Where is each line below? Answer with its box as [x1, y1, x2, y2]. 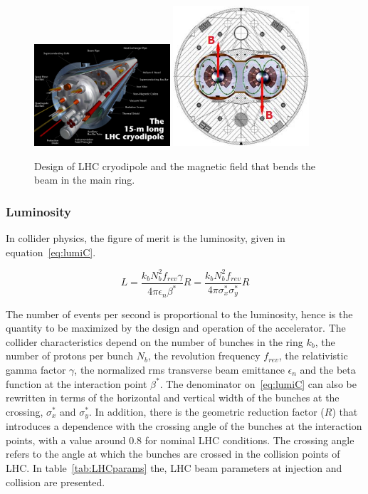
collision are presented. [6, 474, 105, 489]
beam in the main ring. [34, 172, 135, 187]
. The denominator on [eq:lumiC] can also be [159, 376, 357, 391]
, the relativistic [278, 348, 348, 363]
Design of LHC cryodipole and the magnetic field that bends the [34, 158, 315, 173]
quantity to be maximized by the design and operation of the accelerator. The [6, 320, 346, 335]
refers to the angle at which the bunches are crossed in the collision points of [6, 446, 340, 461]
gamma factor [6, 362, 66, 377]
